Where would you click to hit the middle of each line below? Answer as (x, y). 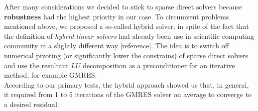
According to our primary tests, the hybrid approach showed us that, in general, (127, 84)
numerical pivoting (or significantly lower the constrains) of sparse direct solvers (126, 55)
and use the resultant (36, 65)
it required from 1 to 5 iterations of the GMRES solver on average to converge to (128, 94)
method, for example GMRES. (51, 75)
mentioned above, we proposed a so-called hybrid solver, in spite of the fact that (127, 26)
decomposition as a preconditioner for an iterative (159, 65)
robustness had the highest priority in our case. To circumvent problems (117, 16)
